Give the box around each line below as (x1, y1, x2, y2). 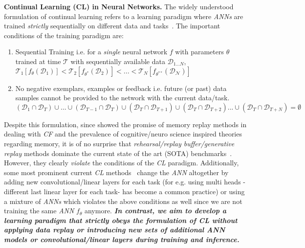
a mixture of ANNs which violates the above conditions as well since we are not (4, 196, 242, 206)
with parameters (175, 46, 224, 57)
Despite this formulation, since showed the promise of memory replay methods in (4, 119, 247, 129)
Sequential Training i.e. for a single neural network (15, 46, 168, 57)
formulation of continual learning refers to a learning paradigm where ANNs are (4, 11, 243, 21)
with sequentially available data (70, 56, 165, 66)
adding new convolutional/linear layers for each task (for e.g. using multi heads (4, 177, 241, 187)
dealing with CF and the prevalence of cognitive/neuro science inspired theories (4, 129, 242, 139)
